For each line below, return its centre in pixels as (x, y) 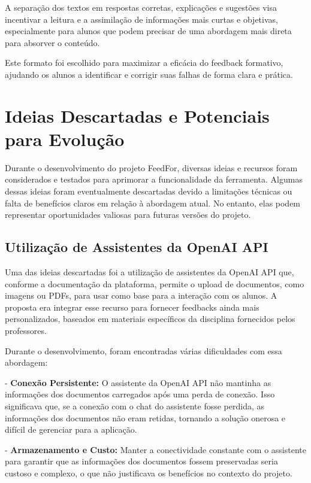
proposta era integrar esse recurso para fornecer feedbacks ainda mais (132, 307)
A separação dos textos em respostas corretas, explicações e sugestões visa (141, 7)
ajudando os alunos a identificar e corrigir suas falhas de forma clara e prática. (149, 74)
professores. (26, 331)
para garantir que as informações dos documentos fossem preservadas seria (141, 461)
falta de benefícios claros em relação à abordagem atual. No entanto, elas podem (153, 203)
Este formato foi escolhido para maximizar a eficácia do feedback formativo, (144, 63)
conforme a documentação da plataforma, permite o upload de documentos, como (155, 283)
